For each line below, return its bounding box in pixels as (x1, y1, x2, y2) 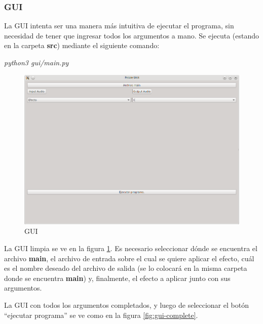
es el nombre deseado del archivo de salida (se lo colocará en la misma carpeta (4, 263, 247, 273)
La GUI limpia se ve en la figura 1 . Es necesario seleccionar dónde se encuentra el (4, 243, 257, 254)
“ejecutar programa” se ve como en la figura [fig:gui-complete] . (4, 309, 198, 320)
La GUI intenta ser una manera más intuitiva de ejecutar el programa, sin (4, 20, 234, 31)
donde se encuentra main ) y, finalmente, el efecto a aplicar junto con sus (4, 272, 231, 283)
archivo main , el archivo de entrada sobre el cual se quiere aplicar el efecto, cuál (4, 253, 254, 263)
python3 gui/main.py (4, 57, 69, 67)
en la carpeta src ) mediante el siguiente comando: (4, 40, 160, 51)
